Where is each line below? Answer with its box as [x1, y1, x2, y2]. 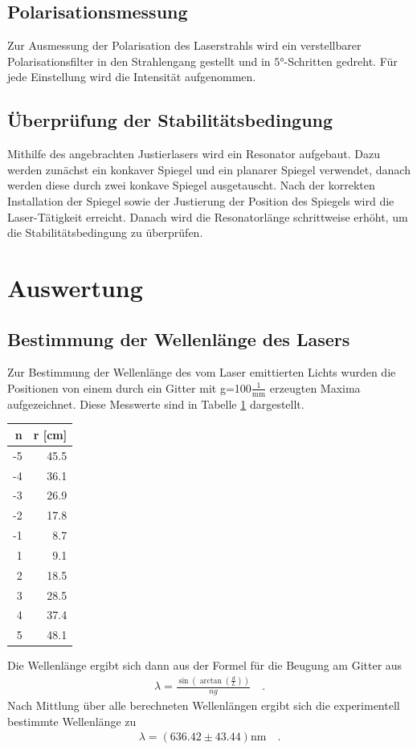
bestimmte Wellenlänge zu [7, 712, 137, 729]
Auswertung [7, 271, 143, 304]
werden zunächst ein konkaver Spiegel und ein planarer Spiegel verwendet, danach [7, 161, 411, 177]
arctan [199, 676, 222, 685]
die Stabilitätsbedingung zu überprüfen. [7, 224, 203, 241]
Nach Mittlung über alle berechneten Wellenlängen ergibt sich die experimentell [7, 697, 400, 714]
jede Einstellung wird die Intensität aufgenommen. [7, 68, 256, 85]
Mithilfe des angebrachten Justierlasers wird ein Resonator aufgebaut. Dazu [7, 145, 380, 162]
